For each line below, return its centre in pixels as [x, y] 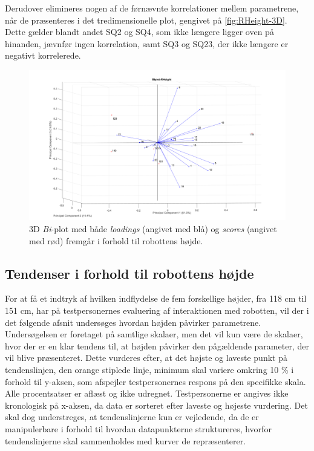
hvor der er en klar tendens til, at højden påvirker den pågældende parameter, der [157, 346]
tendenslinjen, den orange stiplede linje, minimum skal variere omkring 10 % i [149, 369]
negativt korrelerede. [43, 55]
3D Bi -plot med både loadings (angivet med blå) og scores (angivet [153, 229]
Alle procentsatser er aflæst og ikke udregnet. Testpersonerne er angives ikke [147, 393]
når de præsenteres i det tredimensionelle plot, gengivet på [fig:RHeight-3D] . [146, 20]
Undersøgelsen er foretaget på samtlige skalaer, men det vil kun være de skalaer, [154, 334]
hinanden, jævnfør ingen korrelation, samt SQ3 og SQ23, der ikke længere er [147, 43]
